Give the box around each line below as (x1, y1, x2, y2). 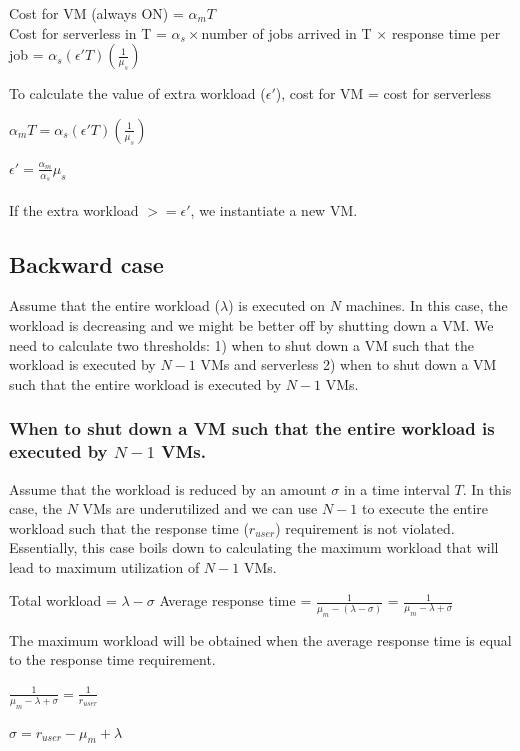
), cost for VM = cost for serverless (275, 83, 491, 104)
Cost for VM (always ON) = (9, 3, 184, 23)
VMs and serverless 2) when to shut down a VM (200, 354, 497, 375)
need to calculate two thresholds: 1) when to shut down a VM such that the (9, 334, 475, 355)
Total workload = (9, 590, 117, 611)
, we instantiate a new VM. (190, 199, 358, 220)
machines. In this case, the (345, 295, 508, 316)
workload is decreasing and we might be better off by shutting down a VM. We (9, 315, 494, 335)
